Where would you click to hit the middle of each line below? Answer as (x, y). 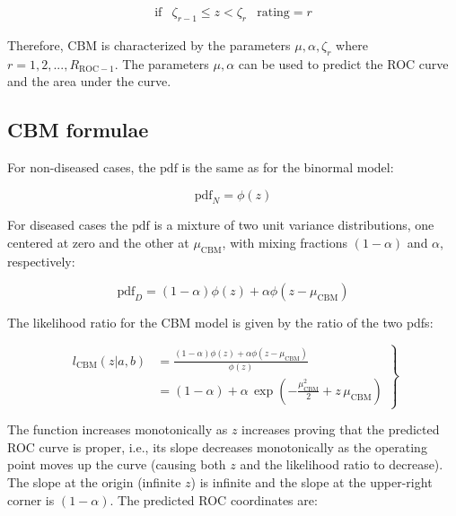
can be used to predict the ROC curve (343, 63)
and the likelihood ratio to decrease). (342, 464)
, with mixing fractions (285, 242)
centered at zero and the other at (98, 242)
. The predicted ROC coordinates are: (214, 499)
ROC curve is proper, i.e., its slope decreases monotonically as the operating (217, 446)
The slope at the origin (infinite (94, 481)
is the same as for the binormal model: (288, 167)
